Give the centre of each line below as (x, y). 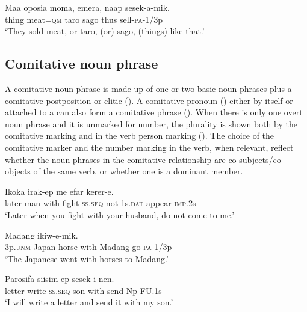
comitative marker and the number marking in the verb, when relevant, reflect (149, 147)
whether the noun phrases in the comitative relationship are (115, 159)
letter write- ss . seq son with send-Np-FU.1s (83, 290)
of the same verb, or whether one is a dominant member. (138, 171)
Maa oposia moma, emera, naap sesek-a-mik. (88, 7)
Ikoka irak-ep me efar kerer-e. (59, 191)
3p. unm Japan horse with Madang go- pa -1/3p (88, 247)
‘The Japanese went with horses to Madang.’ (87, 258)
